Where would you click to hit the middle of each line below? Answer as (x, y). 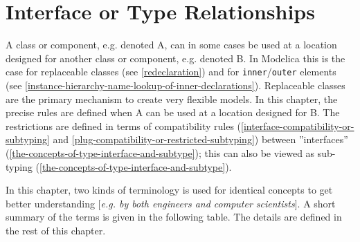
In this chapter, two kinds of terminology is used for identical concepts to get (169, 190)
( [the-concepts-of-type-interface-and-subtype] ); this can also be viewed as (160, 152)
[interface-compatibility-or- (298, 125)
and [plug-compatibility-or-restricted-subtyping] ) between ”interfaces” (200, 139)
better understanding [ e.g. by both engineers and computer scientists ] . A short (171, 203)
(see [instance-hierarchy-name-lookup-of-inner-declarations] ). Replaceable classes (175, 85)
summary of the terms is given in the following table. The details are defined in (174, 217)
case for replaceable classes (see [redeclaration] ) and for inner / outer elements (171, 72)
